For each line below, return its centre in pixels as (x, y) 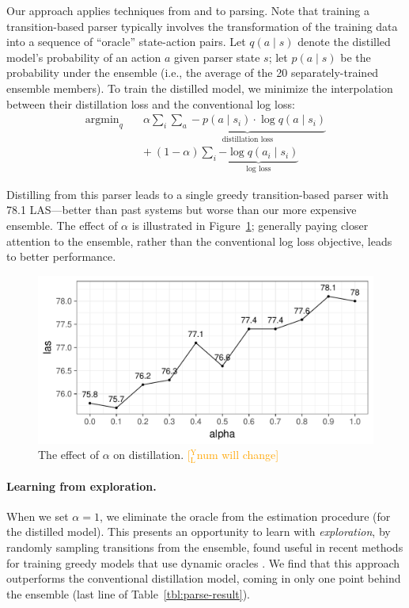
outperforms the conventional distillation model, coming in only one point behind (204, 578)
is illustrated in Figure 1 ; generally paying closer (250, 226)
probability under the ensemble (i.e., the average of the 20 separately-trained (193, 73)
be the (356, 57)
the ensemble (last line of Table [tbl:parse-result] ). (129, 593)
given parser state (217, 57)
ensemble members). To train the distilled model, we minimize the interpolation (200, 88)
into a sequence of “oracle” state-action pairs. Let (126, 42)
